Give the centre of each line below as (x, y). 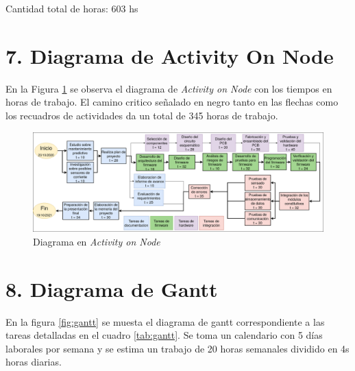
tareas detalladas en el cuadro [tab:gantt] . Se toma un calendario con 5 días (164, 335)
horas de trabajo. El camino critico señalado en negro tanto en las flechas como (172, 102)
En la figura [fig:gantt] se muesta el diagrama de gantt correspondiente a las (165, 321)
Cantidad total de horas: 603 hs (72, 8)
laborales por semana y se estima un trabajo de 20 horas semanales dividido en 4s (177, 348)
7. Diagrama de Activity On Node (170, 55)
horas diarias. (34, 362)
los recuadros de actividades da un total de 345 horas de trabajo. (142, 115)
